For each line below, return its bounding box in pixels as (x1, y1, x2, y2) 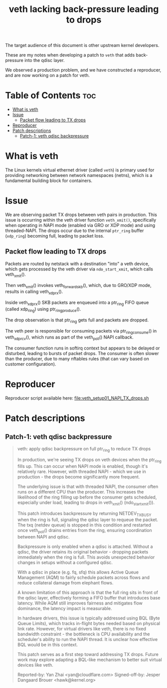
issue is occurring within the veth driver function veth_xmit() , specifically (5, 217, 157, 223)
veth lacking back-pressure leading (8, 3, 159, 15)
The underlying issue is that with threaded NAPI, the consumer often (17, 483, 159, 489)
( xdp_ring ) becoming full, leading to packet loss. (5, 233, 105, 238)
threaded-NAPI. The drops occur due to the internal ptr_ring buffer (5, 227, 144, 233)
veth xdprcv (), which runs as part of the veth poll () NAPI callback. (5, 334, 134, 341)
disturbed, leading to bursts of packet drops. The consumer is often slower (5, 350, 159, 356)
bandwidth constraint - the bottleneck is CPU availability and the (17, 631, 150, 637)
